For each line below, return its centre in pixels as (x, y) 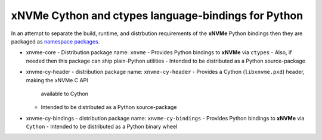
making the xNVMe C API (57, 80)
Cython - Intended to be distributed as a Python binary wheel (102, 127)
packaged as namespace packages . (55, 41)
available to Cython (65, 94)
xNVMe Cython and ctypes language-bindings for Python (157, 15)
